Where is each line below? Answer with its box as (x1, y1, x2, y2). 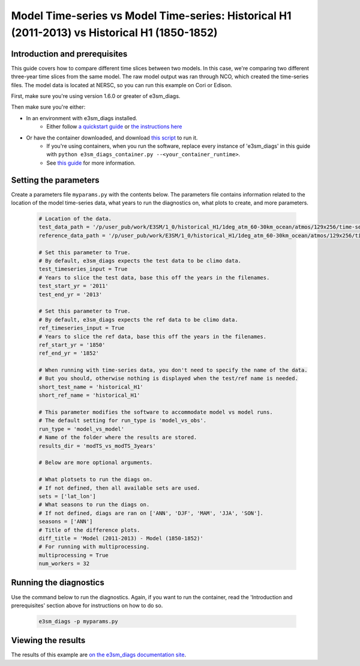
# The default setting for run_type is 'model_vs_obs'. (38, 417, 207, 424)
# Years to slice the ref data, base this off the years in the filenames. (38, 333, 267, 340)
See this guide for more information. (46, 159, 136, 166)
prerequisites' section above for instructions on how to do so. (11, 602, 163, 609)
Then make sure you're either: (11, 103, 86, 111)
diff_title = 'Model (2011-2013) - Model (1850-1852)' (38, 535, 203, 542)
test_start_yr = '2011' (38, 283, 109, 290)
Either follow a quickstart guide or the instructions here (46, 123, 182, 130)
